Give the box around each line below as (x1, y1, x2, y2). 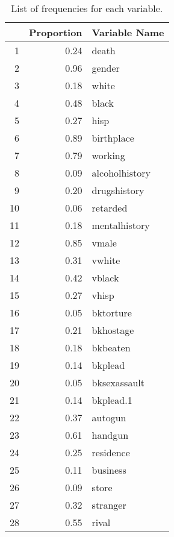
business (92, 463, 126, 477)
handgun (92, 428, 129, 442)
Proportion (29, 25, 82, 39)
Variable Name (92, 25, 164, 39)
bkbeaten (92, 341, 131, 354)
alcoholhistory (92, 166, 151, 180)
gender (92, 61, 120, 75)
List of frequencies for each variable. (11, 1, 163, 15)
